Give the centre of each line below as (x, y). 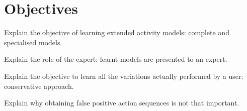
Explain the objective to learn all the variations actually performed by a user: (124, 76)
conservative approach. (39, 86)
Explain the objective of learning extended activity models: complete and (117, 32)
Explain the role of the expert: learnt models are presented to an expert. (116, 59)
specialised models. (33, 42)
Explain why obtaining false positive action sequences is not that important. (122, 103)
